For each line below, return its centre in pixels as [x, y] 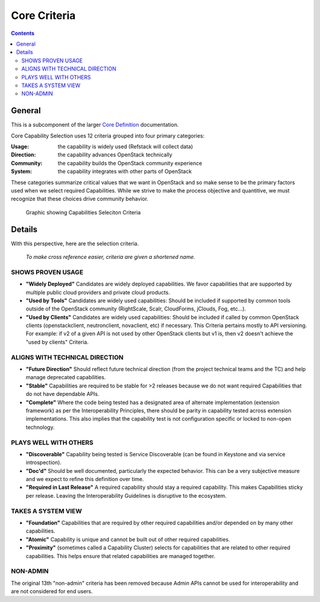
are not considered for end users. [52, 591]
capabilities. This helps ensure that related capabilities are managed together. [121, 556]
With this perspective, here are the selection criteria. [75, 244]
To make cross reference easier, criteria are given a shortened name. [111, 257]
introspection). [44, 463]
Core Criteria [43, 15]
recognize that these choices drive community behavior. [80, 199]
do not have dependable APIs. [63, 394]
